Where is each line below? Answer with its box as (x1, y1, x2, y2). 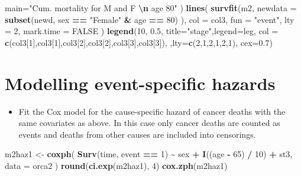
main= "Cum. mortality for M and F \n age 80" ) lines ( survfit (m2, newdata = (5, 2, 297, 14)
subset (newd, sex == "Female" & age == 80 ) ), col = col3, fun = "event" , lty (5, 13, 294, 25)
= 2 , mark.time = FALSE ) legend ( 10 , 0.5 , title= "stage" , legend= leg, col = (5, 25, 279, 37)
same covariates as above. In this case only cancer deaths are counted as (18, 117, 280, 129)
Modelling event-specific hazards (5, 71, 276, 95)
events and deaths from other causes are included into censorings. (18, 128, 256, 140)
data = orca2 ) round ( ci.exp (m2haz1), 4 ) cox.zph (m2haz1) (5, 159, 228, 171)
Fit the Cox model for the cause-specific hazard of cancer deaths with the (18, 105, 286, 117)
